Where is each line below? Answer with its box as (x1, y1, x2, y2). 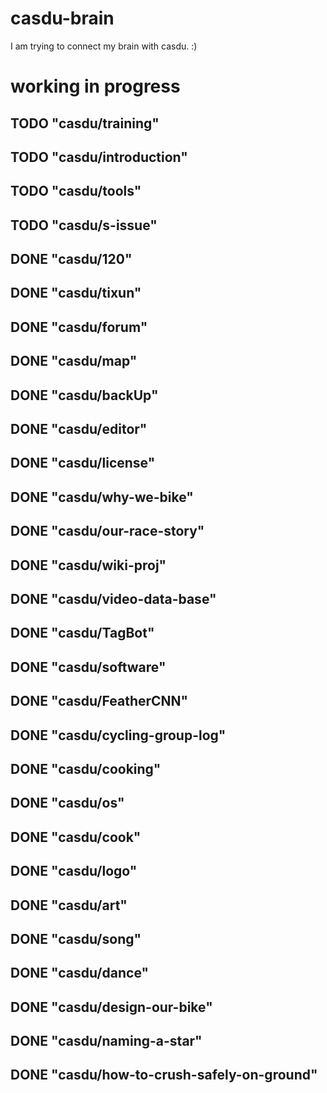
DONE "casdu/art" (10, 897, 128, 914)
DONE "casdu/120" (10, 251, 133, 268)
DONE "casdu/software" (10, 658, 167, 676)
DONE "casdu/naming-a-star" (10, 1033, 203, 1050)
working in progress (10, 75, 181, 98)
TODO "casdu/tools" (10, 183, 142, 200)
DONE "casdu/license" (10, 455, 156, 472)
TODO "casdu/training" (10, 115, 160, 132)
